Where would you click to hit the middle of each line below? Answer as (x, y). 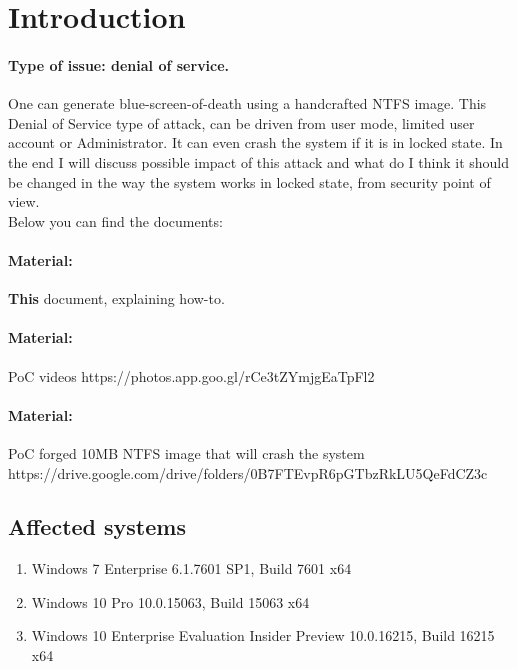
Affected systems (97, 526)
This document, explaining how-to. (116, 298)
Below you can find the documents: (115, 220)
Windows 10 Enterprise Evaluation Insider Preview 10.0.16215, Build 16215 (263, 635)
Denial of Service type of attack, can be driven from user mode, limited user (241, 122)
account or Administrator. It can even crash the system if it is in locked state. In (255, 142)
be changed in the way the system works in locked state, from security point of (249, 181)
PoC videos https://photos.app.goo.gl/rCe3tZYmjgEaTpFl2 (191, 375)
